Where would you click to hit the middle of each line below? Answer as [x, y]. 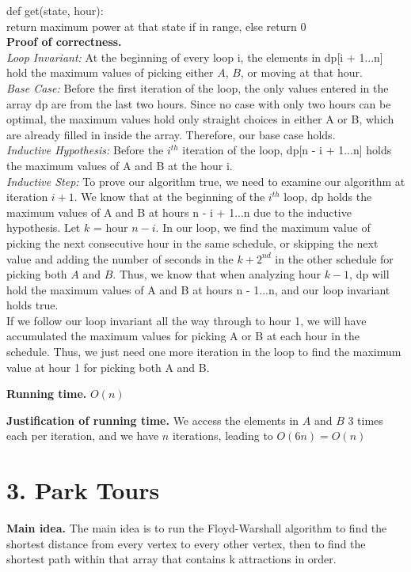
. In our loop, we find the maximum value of [263, 227]
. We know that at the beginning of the [169, 197]
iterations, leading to [223, 436]
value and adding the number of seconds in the [120, 258]
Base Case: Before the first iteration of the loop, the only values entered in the [198, 87]
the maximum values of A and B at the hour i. [120, 165]
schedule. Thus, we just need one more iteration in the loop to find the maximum [204, 352]
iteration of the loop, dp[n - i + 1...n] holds [287, 150]
